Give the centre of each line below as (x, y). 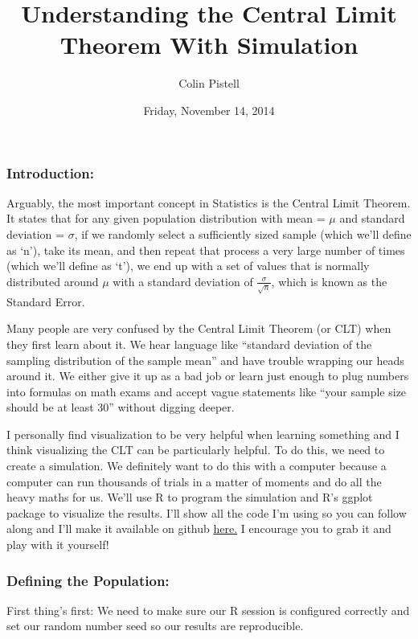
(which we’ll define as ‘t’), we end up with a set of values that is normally (188, 266)
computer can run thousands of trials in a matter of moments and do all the (194, 481)
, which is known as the (329, 281)
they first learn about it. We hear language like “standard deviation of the (189, 344)
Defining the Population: (88, 580)
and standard (372, 218)
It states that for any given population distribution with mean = (166, 218)
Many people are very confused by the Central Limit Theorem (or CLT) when (199, 328)
